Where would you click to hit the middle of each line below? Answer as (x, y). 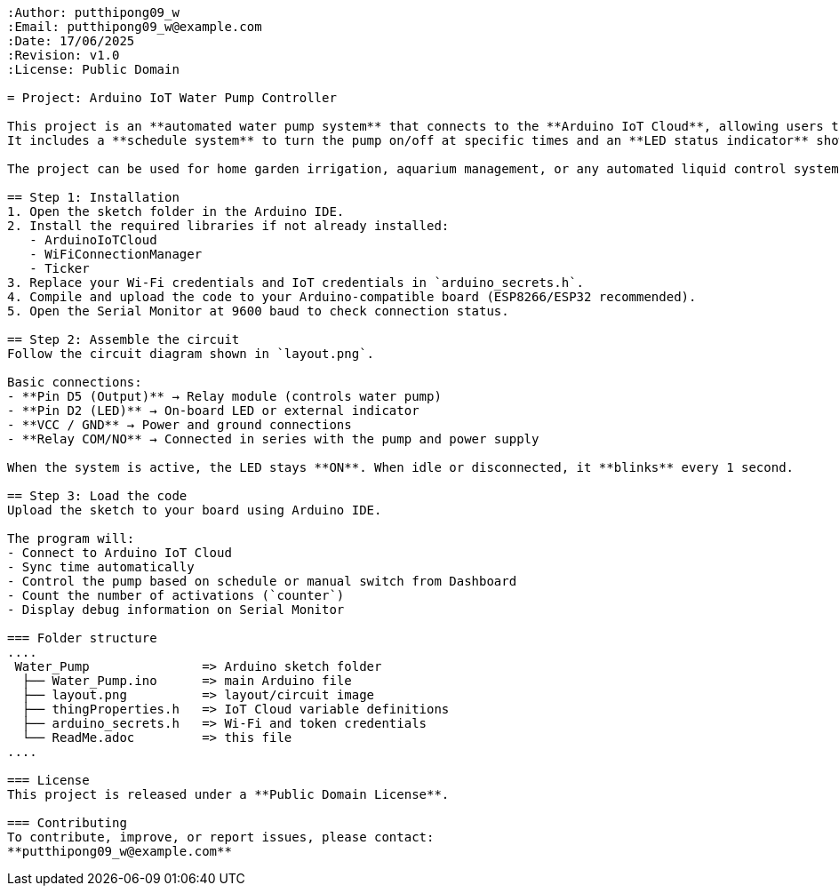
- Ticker (60, 268)
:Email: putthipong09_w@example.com (135, 27)
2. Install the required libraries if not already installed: (228, 226)
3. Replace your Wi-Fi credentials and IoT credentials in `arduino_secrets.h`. (296, 283)
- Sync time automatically (101, 567)
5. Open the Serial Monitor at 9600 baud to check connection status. (258, 311)
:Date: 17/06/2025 (71, 41)
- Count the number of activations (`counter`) (176, 595)
